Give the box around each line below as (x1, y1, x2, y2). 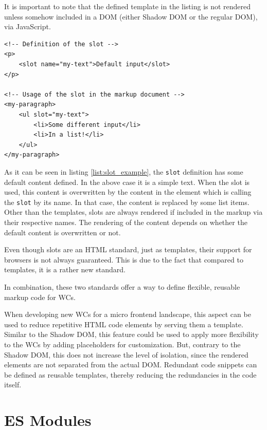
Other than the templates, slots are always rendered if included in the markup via (4, 207, 263, 217)
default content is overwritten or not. (4, 227, 121, 237)
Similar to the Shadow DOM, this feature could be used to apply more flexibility (4, 329, 259, 340)
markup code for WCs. (4, 291, 76, 302)
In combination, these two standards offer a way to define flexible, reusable (4, 281, 240, 292)
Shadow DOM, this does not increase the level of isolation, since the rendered (4, 349, 248, 360)
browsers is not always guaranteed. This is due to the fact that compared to (4, 254, 243, 265)
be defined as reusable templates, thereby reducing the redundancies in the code (4, 369, 257, 380)
